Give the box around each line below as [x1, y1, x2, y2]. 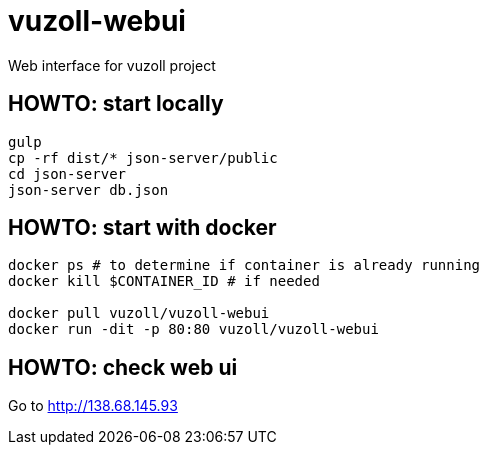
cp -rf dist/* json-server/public [8, 149, 278, 166]
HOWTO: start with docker [8, 215, 277, 241]
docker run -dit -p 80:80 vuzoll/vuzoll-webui [8, 321, 379, 338]
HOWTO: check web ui [8, 354, 238, 380]
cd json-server [8, 165, 127, 182]
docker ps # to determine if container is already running [8, 257, 481, 274]
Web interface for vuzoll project [8, 56, 216, 74]
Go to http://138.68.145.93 [8, 397, 178, 415]
